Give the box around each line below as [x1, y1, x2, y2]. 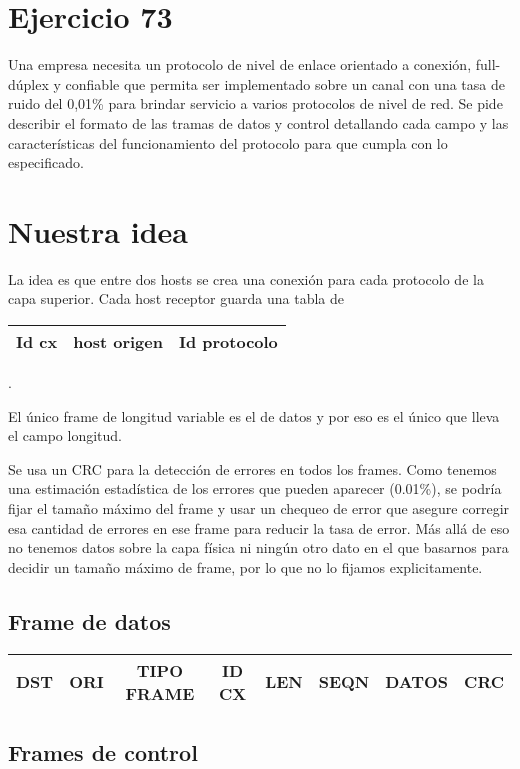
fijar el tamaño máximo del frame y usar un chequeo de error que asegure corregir [8, 497, 510, 518]
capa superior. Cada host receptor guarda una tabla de [8, 288, 344, 309]
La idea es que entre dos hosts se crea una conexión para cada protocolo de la [8, 268, 484, 289]
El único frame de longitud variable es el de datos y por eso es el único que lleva [8, 405, 500, 426]
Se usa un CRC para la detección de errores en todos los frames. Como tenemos [8, 458, 497, 479]
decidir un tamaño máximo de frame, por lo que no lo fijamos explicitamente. [8, 556, 483, 577]
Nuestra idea [8, 210, 188, 251]
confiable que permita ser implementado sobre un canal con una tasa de [65, 73, 505, 94]
